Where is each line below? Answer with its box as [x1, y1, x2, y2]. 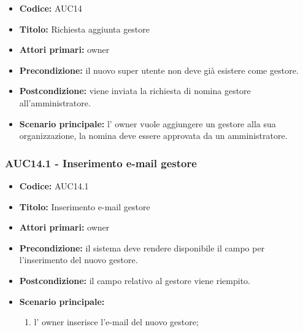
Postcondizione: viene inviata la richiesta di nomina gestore [19, 84, 251, 97]
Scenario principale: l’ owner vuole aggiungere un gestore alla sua [19, 117, 276, 130]
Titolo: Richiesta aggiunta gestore [19, 22, 150, 35]
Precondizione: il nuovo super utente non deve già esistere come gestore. [19, 63, 299, 76]
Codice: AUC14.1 [19, 179, 89, 192]
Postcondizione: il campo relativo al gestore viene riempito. [19, 274, 250, 287]
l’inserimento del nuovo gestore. [19, 253, 138, 266]
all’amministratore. [19, 96, 91, 109]
